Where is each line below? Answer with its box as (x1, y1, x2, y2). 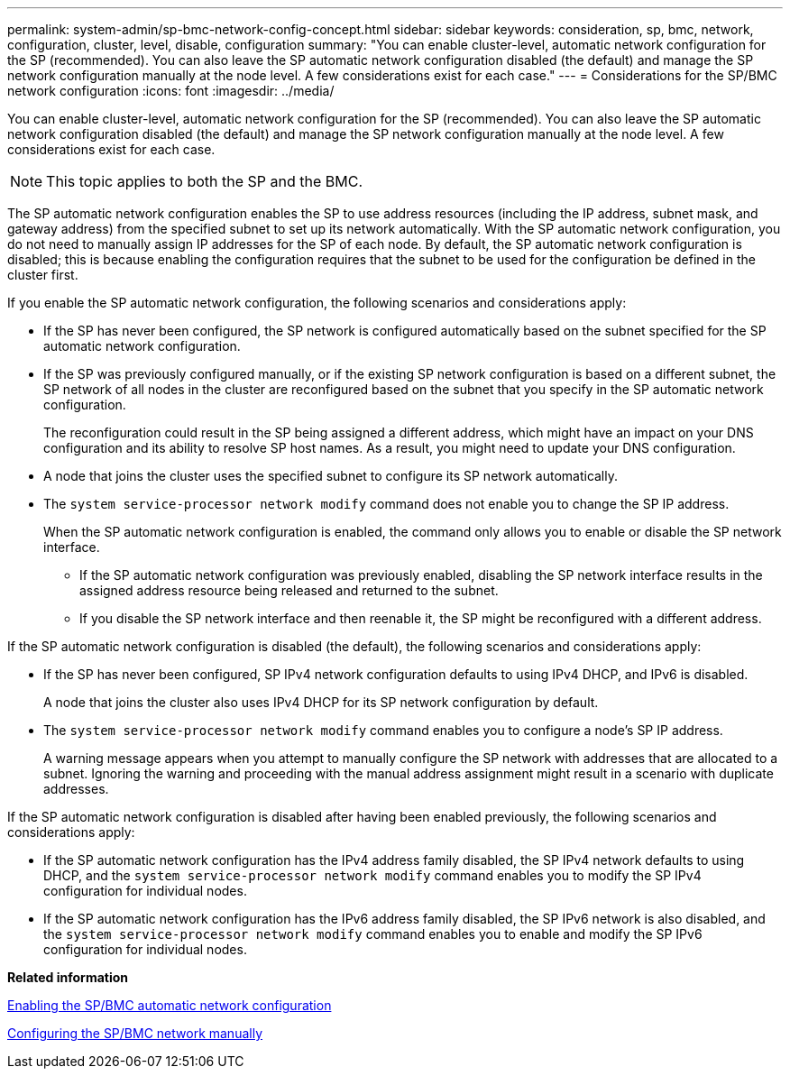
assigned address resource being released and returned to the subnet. (79, 583, 499, 598)
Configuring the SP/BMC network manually (7, 1025, 263, 1041)
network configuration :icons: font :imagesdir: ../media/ (7, 83, 335, 98)
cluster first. (7, 267, 78, 282)
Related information (7, 970, 129, 985)
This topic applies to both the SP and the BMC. (46, 172, 363, 190)
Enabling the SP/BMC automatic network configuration (7, 998, 332, 1013)
